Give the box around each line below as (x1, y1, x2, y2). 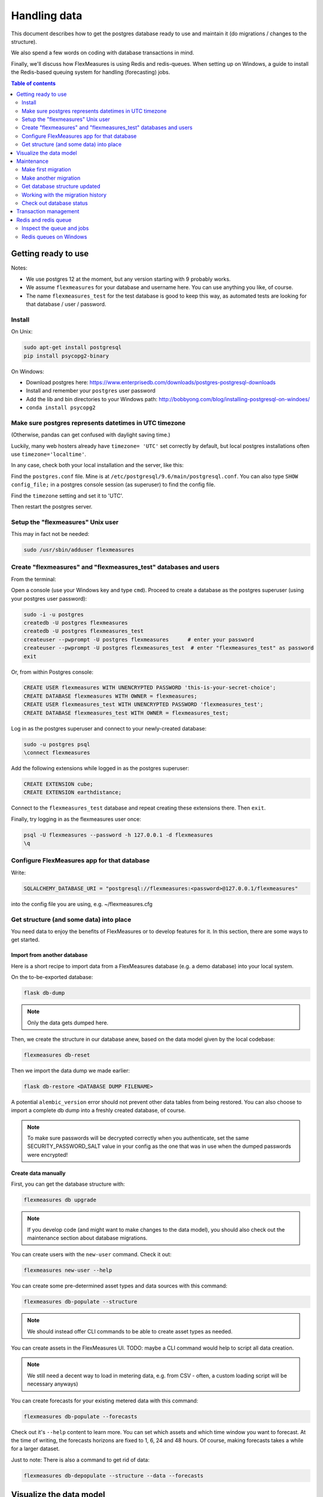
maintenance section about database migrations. (27, 1234, 148, 1241)
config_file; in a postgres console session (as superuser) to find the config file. (11, 481, 215, 488)
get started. (11, 936, 40, 943)
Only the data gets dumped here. (27, 1019, 109, 1026)
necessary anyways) (27, 1380, 78, 1387)
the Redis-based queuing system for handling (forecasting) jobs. (11, 69, 170, 76)
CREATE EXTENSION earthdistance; (23, 789, 122, 796)
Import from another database (11, 951, 88, 959)
